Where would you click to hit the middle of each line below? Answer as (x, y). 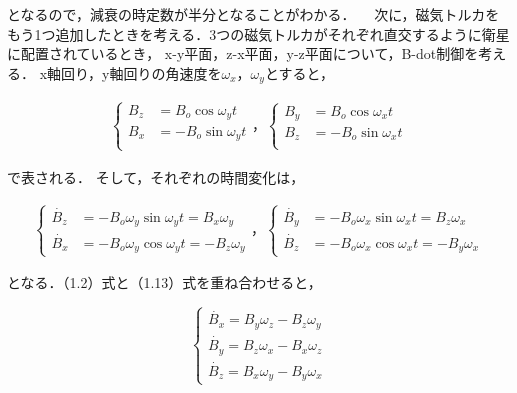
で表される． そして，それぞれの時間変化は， (156, 176)
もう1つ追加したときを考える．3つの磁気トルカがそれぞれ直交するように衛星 (258, 33)
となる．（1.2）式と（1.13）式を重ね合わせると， (164, 282)
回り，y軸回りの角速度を (141, 72)
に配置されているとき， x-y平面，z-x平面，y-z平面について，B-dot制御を (243, 53)
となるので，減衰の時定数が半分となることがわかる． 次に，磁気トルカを (253, 14)
